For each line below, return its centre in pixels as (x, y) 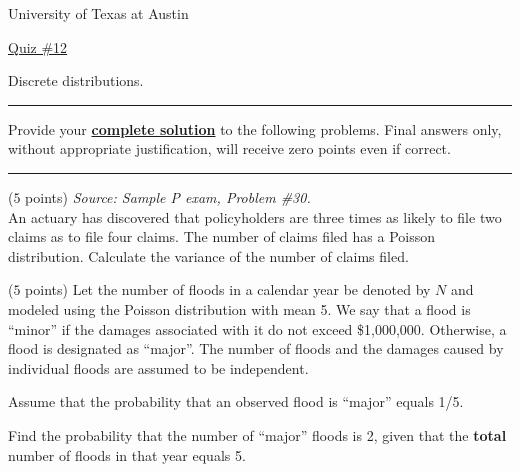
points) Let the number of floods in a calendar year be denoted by (228, 289)
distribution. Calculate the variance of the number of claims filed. (208, 255)
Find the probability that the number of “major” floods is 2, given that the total (257, 434)
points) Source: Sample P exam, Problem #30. (168, 196)
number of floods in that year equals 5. (127, 454)
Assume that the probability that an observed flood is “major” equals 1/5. (236, 401)
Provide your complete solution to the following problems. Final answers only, (255, 128)
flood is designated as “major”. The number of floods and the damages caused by (256, 348)
